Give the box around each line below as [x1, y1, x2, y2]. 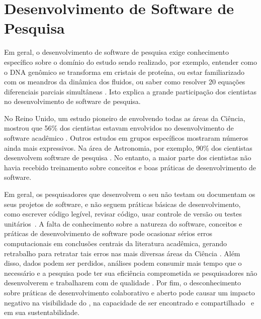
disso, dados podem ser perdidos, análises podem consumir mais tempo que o [4, 258, 242, 268]
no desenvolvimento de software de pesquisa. [4, 96, 141, 107]
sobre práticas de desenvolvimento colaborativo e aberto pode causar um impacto [4, 287, 255, 297]
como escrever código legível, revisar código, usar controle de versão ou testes [4, 208, 242, 219]
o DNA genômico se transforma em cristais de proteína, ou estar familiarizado [4, 66, 244, 77]
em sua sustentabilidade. [4, 307, 79, 317]
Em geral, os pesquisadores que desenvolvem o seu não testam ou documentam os [4, 189, 255, 199]
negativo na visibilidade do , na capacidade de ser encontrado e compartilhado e [4, 297, 254, 307]
